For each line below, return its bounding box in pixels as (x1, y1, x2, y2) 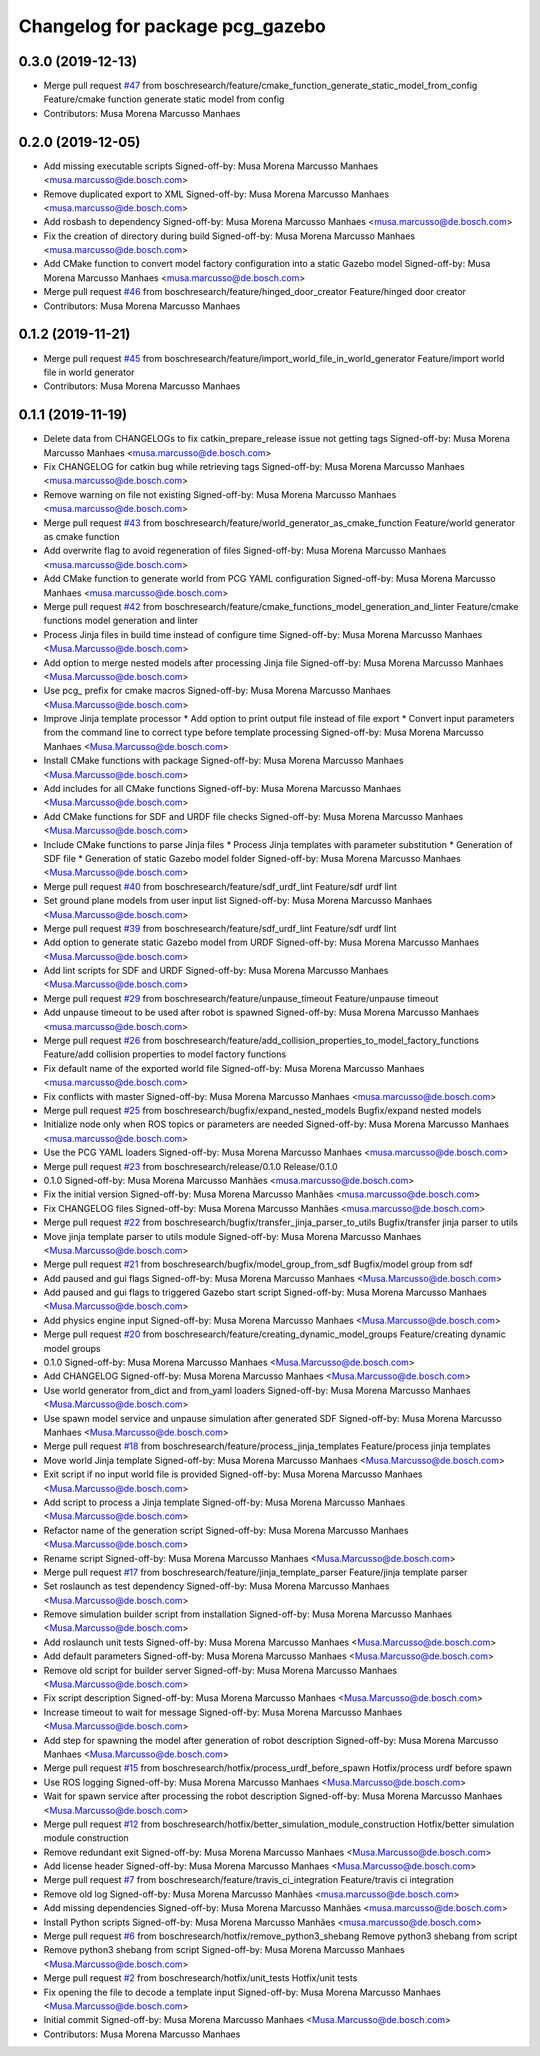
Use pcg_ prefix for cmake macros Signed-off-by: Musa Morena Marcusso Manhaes (43, 685, 391, 697)
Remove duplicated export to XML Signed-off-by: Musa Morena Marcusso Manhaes (43, 188, 390, 200)
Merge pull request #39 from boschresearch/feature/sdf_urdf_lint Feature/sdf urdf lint (43, 922, 397, 934)
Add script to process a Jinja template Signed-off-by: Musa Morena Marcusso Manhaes (43, 1496, 406, 1508)
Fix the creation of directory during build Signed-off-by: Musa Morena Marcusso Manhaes (43, 230, 415, 242)
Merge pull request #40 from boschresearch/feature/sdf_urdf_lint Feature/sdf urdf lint (43, 880, 397, 892)
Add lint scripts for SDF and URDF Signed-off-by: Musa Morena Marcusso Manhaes (43, 965, 389, 977)
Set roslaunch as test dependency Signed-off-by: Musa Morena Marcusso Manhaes (43, 1580, 390, 1592)
